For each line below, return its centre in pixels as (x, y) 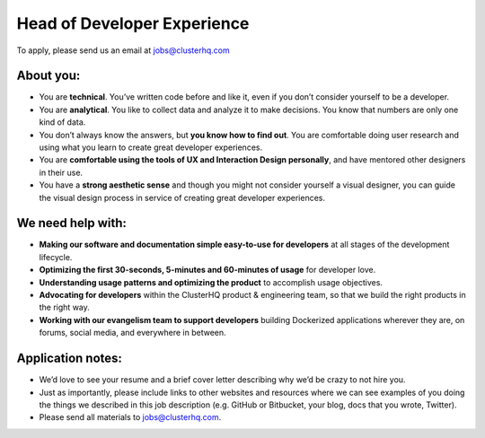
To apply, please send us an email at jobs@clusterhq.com (123, 50)
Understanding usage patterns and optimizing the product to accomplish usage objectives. (211, 282)
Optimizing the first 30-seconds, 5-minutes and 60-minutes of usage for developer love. (207, 270)
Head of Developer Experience (133, 23)
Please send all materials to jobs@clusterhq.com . (130, 417)
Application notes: (70, 359)
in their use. (61, 172)
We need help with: (72, 223)
